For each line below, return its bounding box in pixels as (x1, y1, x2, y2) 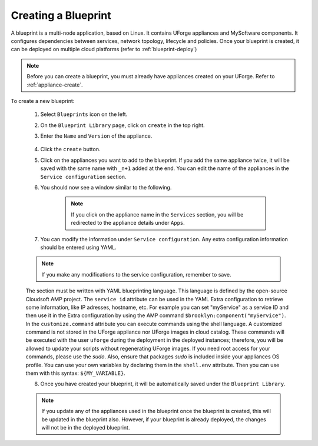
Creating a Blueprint (11, 9, 111, 22)
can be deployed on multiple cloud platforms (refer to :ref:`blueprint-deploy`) (11, 46, 197, 53)
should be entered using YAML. (40, 244, 117, 251)
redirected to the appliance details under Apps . (71, 219, 185, 227)
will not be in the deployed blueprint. (41, 424, 130, 431)
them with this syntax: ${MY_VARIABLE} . (25, 370, 126, 377)
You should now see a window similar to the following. (40, 184, 172, 191)
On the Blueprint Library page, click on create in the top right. (40, 121, 206, 129)
